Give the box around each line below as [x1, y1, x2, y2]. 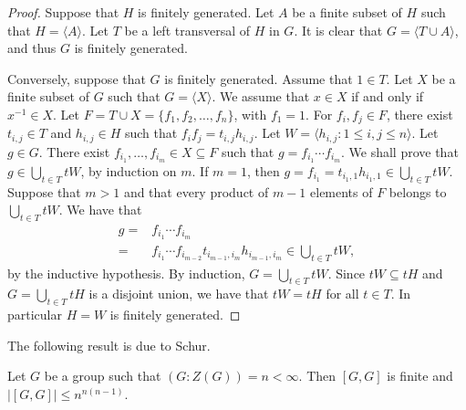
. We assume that [212, 87, 310, 106]
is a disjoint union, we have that [88, 284, 269, 303]
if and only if [351, 87, 424, 106]
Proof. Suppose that [7, 3, 119, 21]
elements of [310, 182, 373, 201]
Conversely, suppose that [7, 68, 146, 88]
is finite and [387, 366, 453, 385]
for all [326, 284, 359, 303]
